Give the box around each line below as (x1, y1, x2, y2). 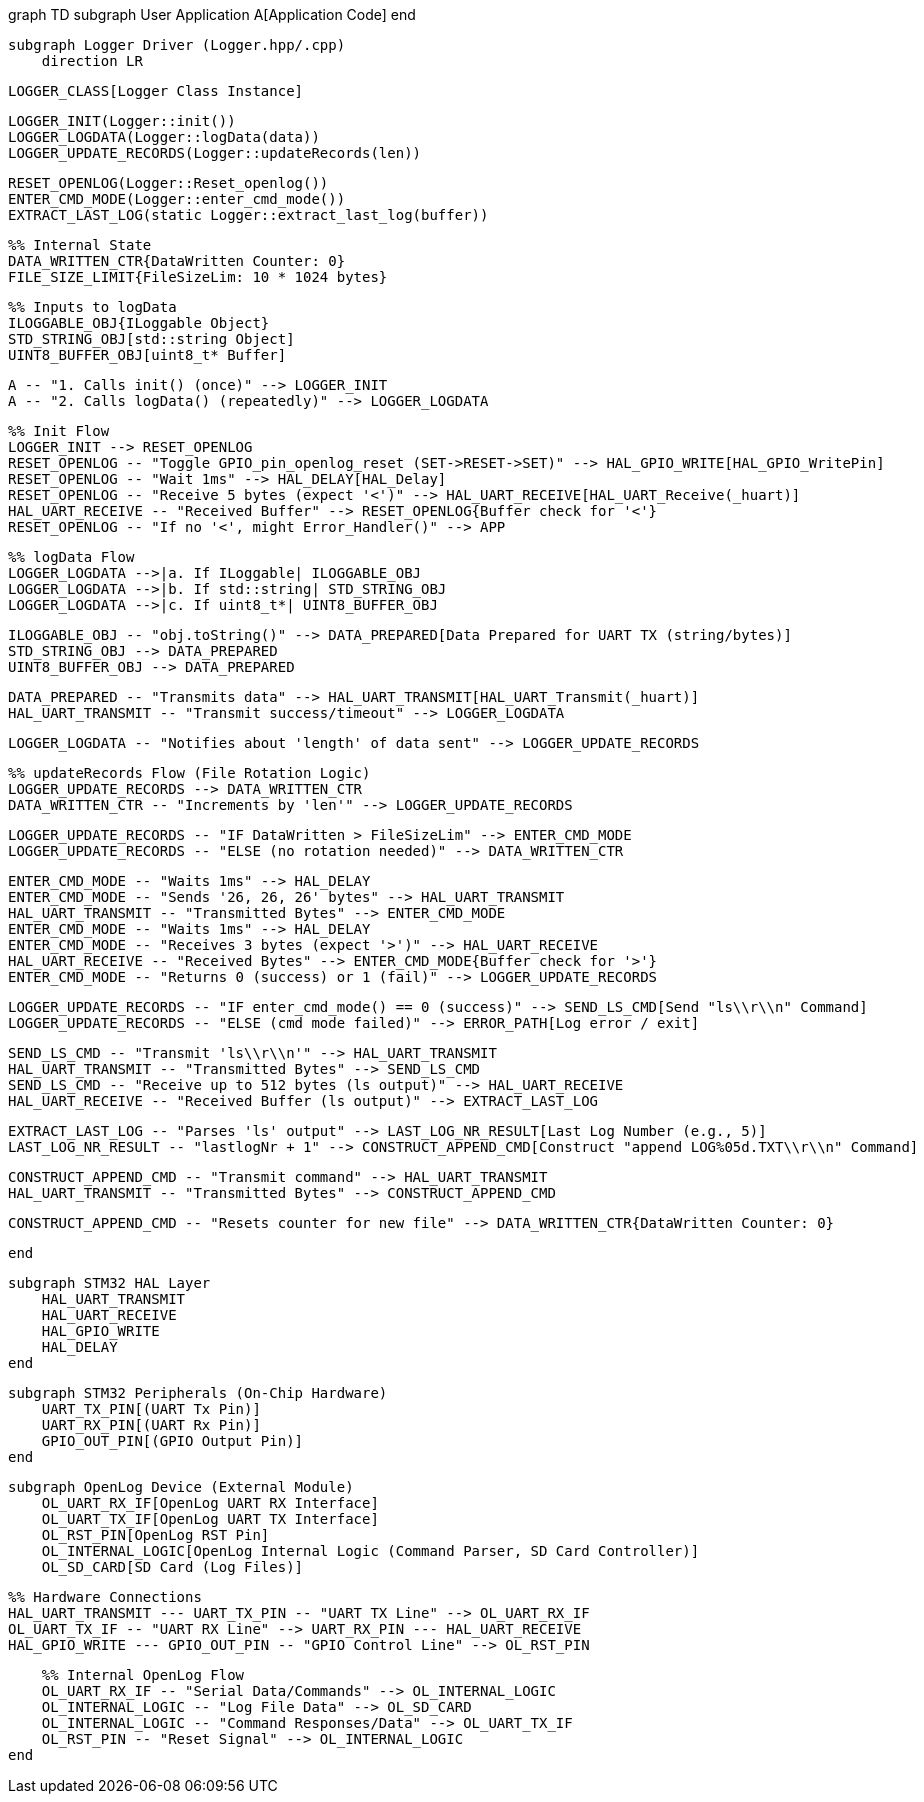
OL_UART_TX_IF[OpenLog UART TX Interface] (41, 1511, 379, 1527)
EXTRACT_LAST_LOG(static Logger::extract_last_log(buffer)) (8, 207, 489, 223)
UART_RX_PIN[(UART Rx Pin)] (41, 1417, 261, 1433)
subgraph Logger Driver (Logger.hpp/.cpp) (8, 37, 346, 53)
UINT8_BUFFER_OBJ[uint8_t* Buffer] (8, 347, 287, 363)
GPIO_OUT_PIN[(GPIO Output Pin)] (41, 1433, 304, 1449)
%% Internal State (8, 237, 152, 253)
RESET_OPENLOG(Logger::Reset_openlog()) (8, 175, 329, 191)
